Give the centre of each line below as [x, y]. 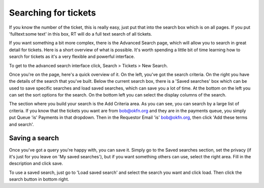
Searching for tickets [53, 13]
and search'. [22, 124]
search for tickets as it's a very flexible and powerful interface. [72, 56]
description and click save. [36, 164]
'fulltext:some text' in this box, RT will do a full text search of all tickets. [81, 34]
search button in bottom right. [39, 179]
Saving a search [34, 138]
